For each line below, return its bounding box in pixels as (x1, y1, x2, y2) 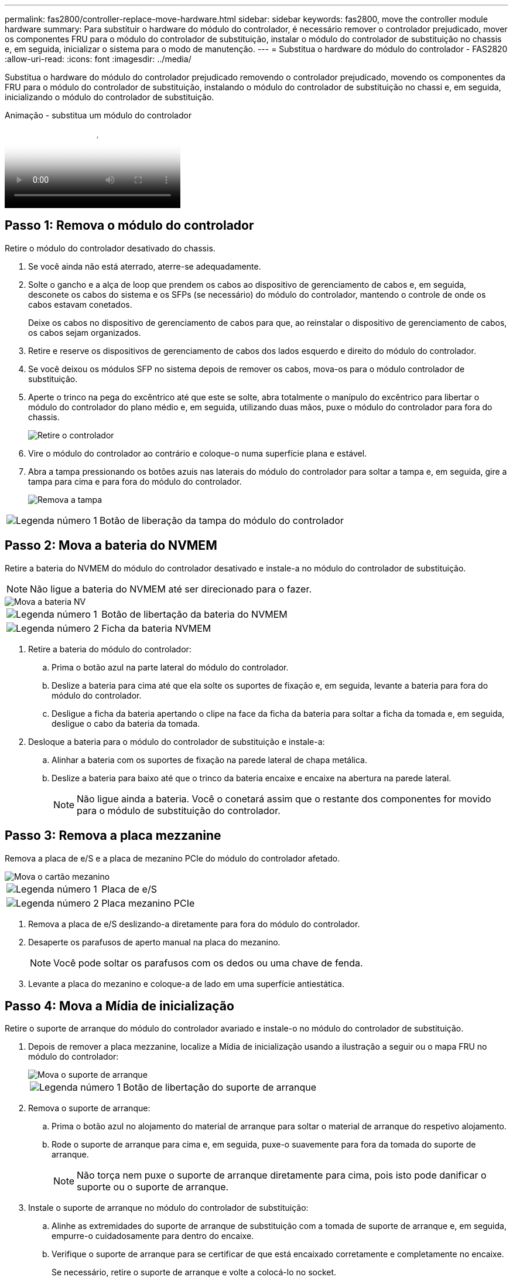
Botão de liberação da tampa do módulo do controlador (99, 514, 344, 526)
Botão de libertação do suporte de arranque (122, 1081, 317, 1094)
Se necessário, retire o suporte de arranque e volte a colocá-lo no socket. (52, 1267, 337, 1278)
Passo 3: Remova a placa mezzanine (5, 828, 221, 843)
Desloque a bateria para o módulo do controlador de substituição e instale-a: (28, 736, 325, 747)
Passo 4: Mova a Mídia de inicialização (5, 998, 234, 1013)
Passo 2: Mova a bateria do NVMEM (5, 538, 217, 553)
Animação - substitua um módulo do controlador (5, 110, 192, 120)
